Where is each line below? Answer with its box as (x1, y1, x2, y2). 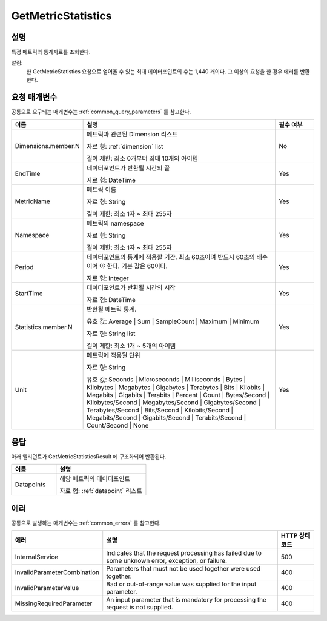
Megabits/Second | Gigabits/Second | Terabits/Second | (87, 413, 246, 421)
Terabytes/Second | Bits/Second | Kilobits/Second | (87, 406, 233, 414)
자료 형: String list (87, 329, 136, 338)
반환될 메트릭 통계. (87, 305, 137, 314)
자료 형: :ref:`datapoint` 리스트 (59, 487, 142, 495)
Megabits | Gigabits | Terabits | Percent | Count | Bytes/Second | (87, 391, 270, 399)
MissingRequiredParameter (15, 599, 93, 608)
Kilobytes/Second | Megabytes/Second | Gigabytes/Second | (87, 398, 260, 406)
